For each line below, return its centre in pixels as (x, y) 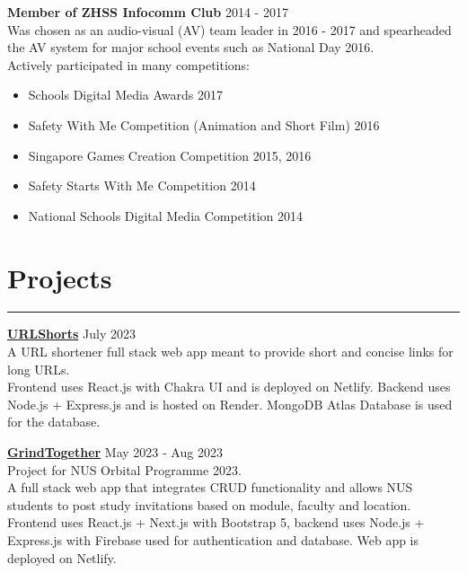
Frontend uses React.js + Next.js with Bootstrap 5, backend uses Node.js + (216, 522)
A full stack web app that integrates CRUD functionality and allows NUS (210, 487)
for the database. (54, 422)
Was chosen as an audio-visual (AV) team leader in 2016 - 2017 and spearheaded (229, 29)
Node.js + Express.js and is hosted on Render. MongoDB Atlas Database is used (230, 404)
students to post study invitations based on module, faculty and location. (209, 504)
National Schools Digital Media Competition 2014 (165, 215)
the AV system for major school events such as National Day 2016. (191, 47)
